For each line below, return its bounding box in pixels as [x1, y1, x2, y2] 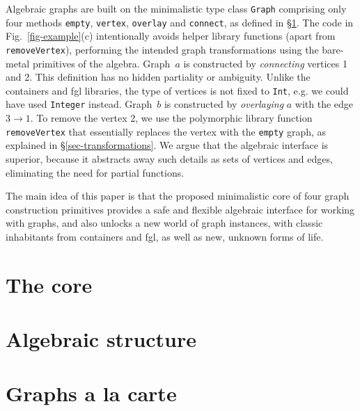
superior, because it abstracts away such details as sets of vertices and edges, [6, 151, 333, 166]
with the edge [295, 97, 354, 111]
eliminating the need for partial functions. [6, 165, 185, 179]
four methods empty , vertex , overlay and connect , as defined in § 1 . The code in [6, 15, 354, 29]
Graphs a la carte [6, 379, 177, 408]
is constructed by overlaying [164, 97, 284, 111]
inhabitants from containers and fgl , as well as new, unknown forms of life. [6, 229, 324, 243]
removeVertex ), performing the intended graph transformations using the [6, 42, 319, 56]
